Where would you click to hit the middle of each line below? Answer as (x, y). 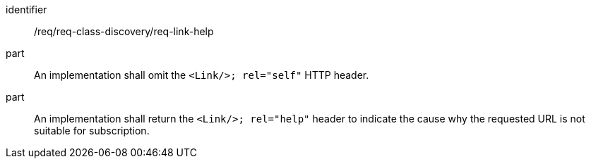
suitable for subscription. (92, 131)
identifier (26, 10)
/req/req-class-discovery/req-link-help (124, 31)
